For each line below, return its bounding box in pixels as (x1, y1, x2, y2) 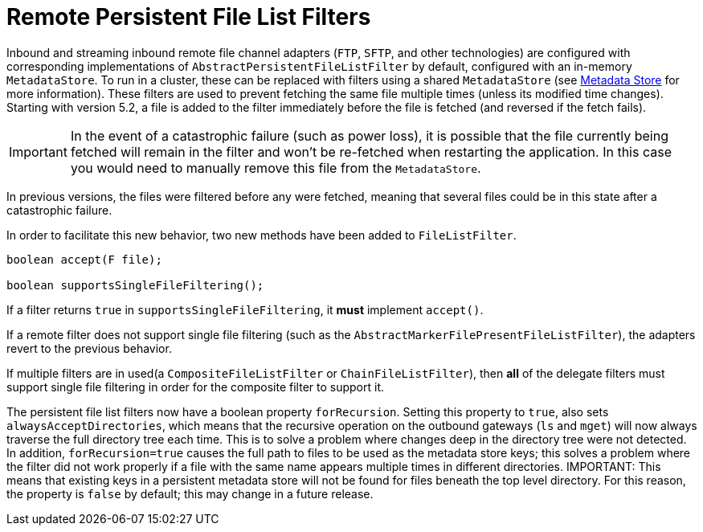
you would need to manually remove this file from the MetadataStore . (70, 159, 481, 176)
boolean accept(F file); (6, 252, 162, 266)
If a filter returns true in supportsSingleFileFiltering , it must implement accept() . (6, 302, 484, 317)
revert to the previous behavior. (6, 341, 172, 355)
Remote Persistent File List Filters (6, 3, 371, 31)
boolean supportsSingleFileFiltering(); (6, 278, 264, 292)
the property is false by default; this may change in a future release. (6, 486, 374, 501)
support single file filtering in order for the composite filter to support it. (6, 379, 384, 394)
